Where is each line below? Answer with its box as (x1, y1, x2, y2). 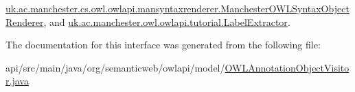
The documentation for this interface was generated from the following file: (5, 37, 321, 52)
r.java (5, 74, 29, 88)
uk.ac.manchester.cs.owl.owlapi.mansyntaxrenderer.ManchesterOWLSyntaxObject (5, 1, 350, 15)
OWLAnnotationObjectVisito (225, 60, 350, 74)
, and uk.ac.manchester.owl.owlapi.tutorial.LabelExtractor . (43, 14, 290, 29)
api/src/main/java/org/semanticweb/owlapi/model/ (5, 60, 225, 74)
